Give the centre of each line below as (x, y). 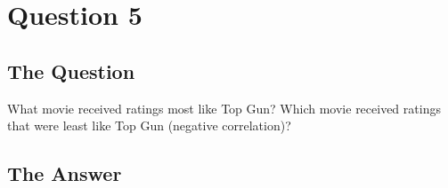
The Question (71, 70)
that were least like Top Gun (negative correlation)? (149, 125)
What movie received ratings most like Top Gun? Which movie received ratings (224, 108)
